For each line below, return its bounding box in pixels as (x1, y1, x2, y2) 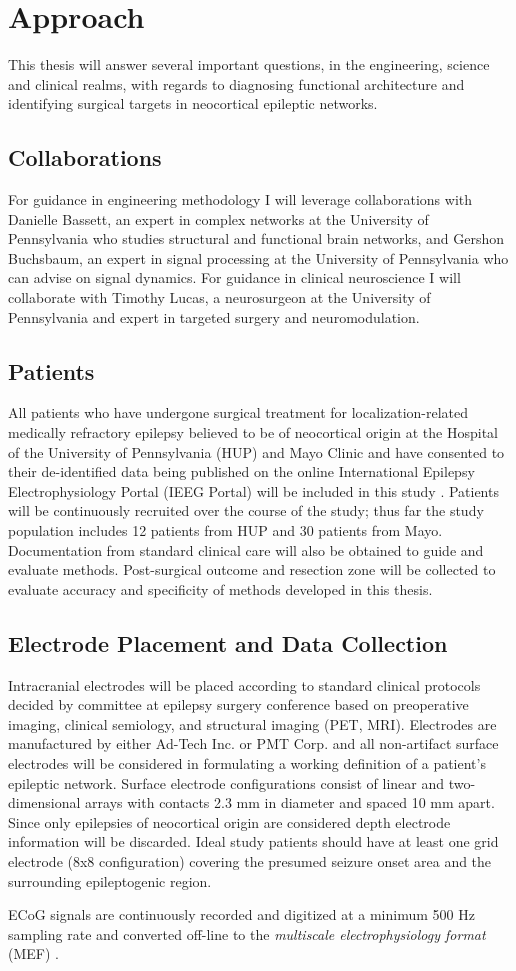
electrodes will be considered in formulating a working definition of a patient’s (8, 752, 486, 773)
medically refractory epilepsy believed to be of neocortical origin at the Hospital (8, 422, 498, 443)
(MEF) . (8, 943, 59, 964)
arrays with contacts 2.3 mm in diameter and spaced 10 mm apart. (85, 792, 495, 813)
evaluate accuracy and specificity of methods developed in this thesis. (8, 578, 433, 599)
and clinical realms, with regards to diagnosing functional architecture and (8, 73, 465, 94)
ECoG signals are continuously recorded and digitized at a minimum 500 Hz (8, 904, 475, 925)
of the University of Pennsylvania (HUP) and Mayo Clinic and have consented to (8, 441, 505, 462)
